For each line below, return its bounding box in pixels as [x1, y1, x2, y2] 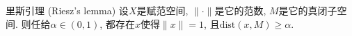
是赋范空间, [136, 3, 189, 17]
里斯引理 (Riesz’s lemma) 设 [6, 3, 129, 17]
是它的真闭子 [278, 3, 337, 17]
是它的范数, [214, 3, 266, 17]
